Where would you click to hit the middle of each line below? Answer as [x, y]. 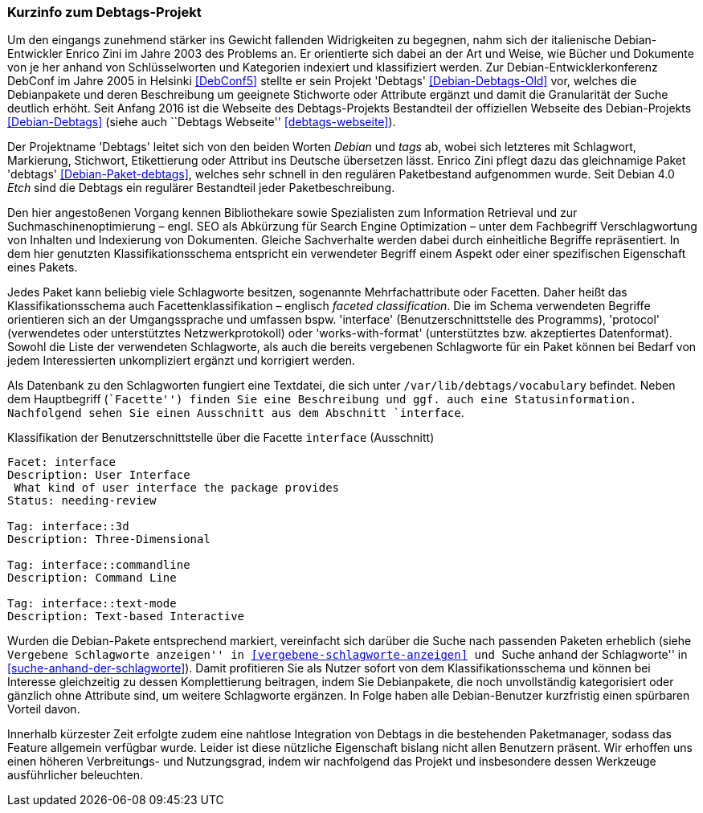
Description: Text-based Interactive [126, 617]
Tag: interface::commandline [99, 565]
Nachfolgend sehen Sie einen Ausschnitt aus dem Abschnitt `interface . [236, 413]
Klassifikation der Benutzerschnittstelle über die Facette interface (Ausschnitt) [221, 438]
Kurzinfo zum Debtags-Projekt [104, 12]
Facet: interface [61, 462]
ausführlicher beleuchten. [75, 775]
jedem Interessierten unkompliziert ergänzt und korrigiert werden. [182, 361]
